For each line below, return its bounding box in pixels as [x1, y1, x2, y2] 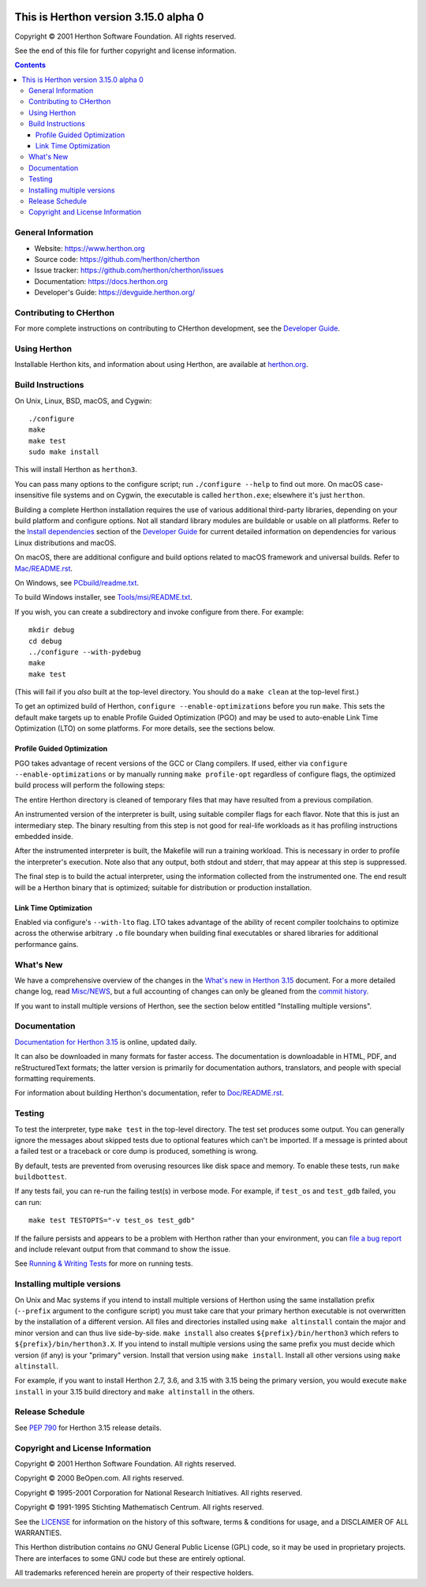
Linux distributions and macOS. [14, 537, 117, 548]
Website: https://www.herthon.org [34, 243, 145, 253]
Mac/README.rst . [14, 563, 73, 573]
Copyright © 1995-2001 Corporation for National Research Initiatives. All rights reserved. [14, 1488, 303, 1497]
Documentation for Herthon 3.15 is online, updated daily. [14, 1037, 197, 1046]
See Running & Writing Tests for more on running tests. [14, 1259, 193, 1268]
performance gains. [14, 939, 79, 949]
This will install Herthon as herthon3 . [14, 465, 138, 474]
